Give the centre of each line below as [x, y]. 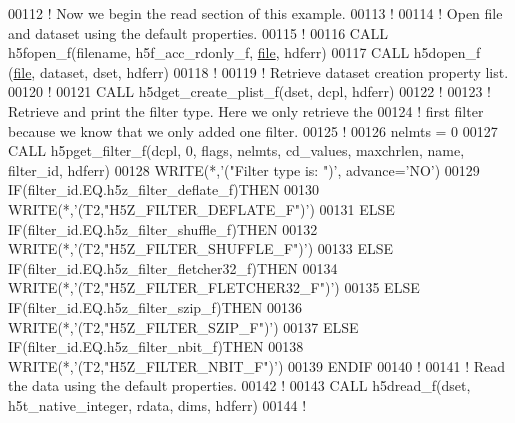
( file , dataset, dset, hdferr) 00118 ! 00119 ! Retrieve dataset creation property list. [258, 71]
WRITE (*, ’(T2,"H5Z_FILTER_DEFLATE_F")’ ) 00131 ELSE [201, 208]
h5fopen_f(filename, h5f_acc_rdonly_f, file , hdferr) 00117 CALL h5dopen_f [244, 52]
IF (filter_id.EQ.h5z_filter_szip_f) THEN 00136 [155, 306]
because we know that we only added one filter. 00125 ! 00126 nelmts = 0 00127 [253, 130]
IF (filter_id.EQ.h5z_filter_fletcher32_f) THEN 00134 [173, 267]
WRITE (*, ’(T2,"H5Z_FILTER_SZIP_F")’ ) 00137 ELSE [183, 326]
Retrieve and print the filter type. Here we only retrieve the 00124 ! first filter [246, 110]
